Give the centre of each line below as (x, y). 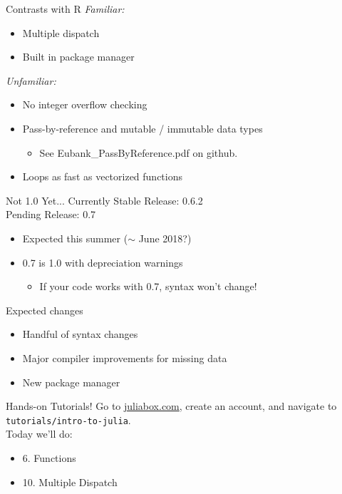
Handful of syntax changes (80, 334)
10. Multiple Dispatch (70, 482)
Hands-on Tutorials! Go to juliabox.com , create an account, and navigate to (171, 406)
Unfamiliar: (31, 80)
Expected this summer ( (75, 238)
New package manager (71, 382)
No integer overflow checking (85, 104)
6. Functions (49, 457)
